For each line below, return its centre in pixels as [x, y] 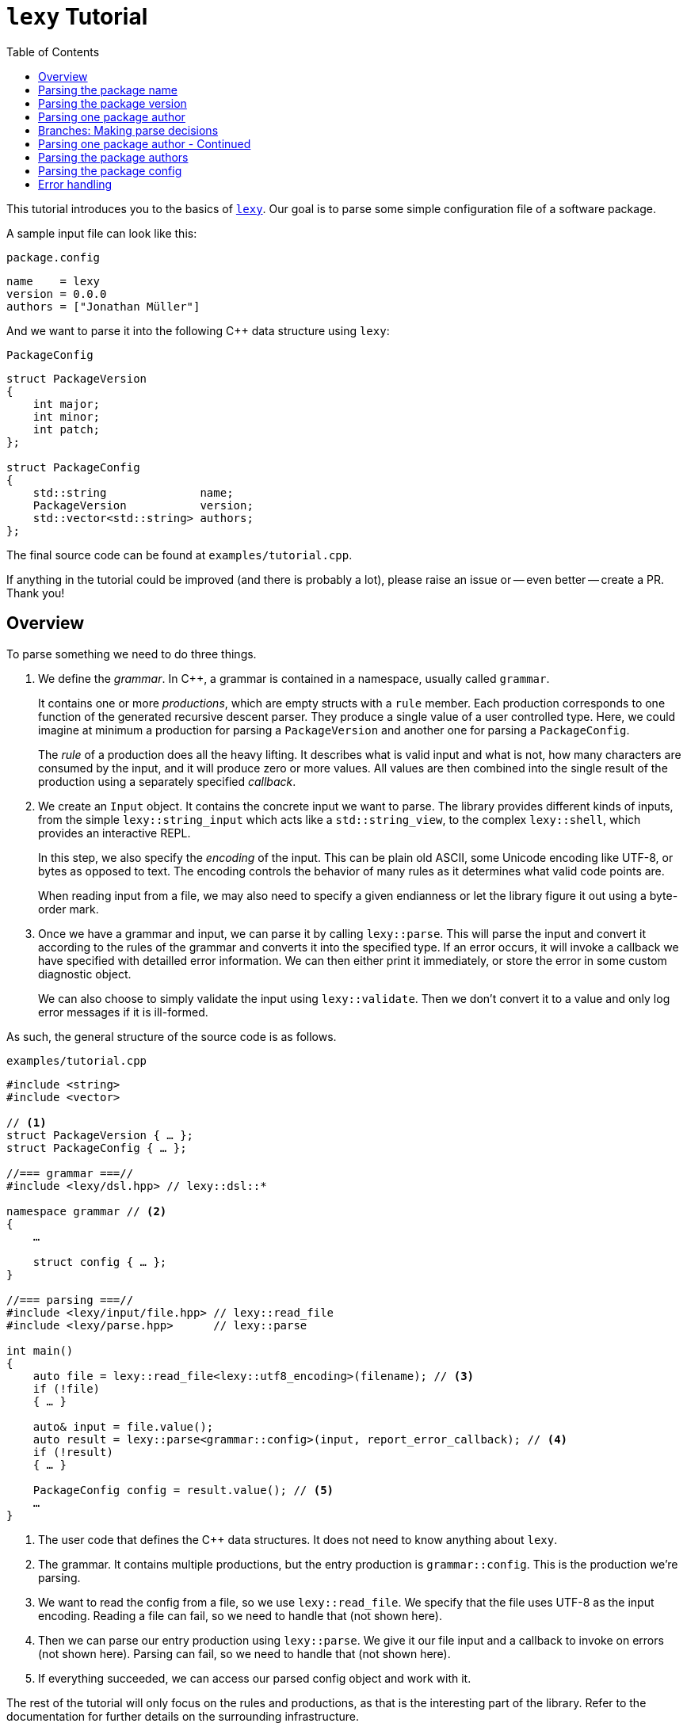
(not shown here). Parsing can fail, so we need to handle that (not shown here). [244, 1653]
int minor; [67, 416]
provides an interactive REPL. [114, 833]
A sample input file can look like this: [102, 233]
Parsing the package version [113, 103]
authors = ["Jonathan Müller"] [103, 306]
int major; [67, 404]
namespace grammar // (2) [87, 1211]
